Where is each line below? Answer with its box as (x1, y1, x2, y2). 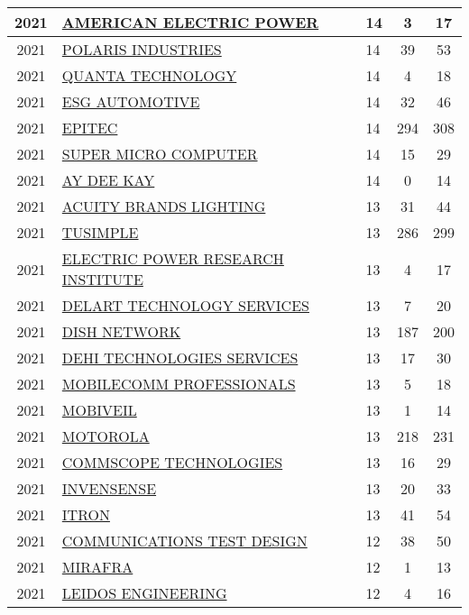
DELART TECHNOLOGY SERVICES (61, 295, 309, 316)
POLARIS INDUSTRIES (61, 39, 222, 60)
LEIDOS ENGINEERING (61, 583, 227, 603)
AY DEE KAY (61, 170, 155, 190)
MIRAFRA (61, 556, 133, 577)
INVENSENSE (61, 478, 157, 499)
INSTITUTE (61, 269, 143, 289)
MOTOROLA (61, 426, 150, 446)
